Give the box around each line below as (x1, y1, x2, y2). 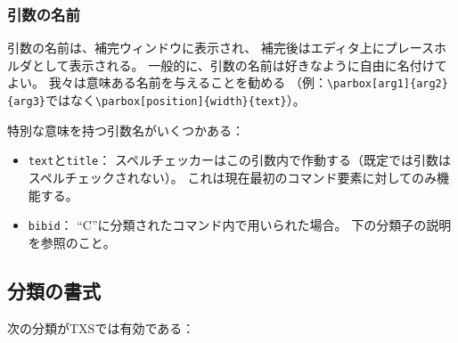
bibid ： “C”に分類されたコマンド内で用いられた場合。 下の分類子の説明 (28, 216, 452, 234)
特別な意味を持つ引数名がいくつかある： (7, 120, 244, 139)
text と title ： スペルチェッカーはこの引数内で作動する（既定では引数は (28, 151, 451, 169)
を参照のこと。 (28, 233, 116, 251)
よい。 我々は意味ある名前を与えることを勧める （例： (7, 73, 327, 92)
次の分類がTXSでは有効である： (7, 318, 195, 337)
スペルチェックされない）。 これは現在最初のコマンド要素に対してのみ (28, 167, 438, 186)
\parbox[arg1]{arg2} (326, 78, 448, 91)
